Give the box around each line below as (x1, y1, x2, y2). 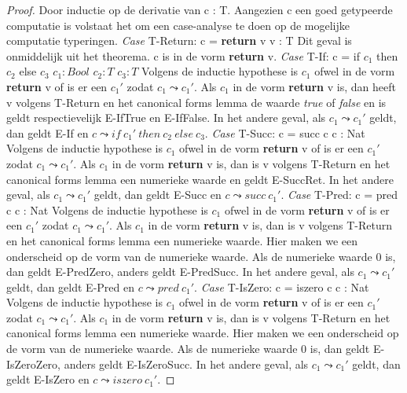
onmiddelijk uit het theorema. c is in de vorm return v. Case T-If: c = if (6, 47, 360, 64)
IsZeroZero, (6, 355, 60, 372)
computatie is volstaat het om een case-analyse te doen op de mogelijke (6, 17, 350, 33)
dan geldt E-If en (6, 124, 89, 141)
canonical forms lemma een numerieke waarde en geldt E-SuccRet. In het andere (6, 171, 394, 187)
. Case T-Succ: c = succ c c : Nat (204, 124, 365, 141)
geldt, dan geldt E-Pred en (6, 278, 135, 295)
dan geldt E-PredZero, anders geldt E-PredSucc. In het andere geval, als (6, 263, 354, 280)
